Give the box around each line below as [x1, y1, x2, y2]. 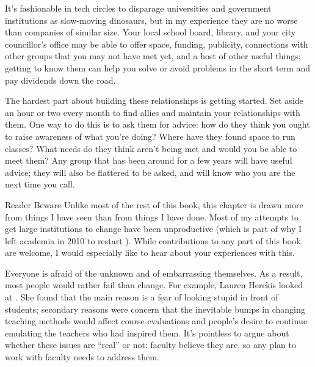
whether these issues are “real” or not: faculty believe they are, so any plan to [5, 338, 296, 351]
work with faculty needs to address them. [5, 351, 159, 363]
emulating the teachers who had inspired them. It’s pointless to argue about [5, 326, 289, 339]
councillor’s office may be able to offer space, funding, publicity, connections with [5, 37, 308, 50]
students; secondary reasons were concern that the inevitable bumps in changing [5, 302, 305, 315]
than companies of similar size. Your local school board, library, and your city [5, 26, 296, 38]
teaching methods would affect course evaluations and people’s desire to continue [5, 314, 308, 327]
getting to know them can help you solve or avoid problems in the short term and [5, 61, 311, 74]
